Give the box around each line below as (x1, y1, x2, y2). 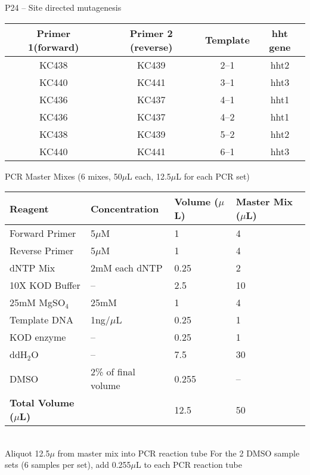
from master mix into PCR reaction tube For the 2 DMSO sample (57, 446, 300, 459)
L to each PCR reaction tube (136, 458, 242, 471)
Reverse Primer (10, 243, 74, 258)
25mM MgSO (10, 295, 66, 310)
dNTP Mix (10, 261, 55, 275)
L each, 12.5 (127, 169, 171, 182)
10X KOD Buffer (10, 278, 80, 292)
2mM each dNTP (90, 261, 163, 275)
